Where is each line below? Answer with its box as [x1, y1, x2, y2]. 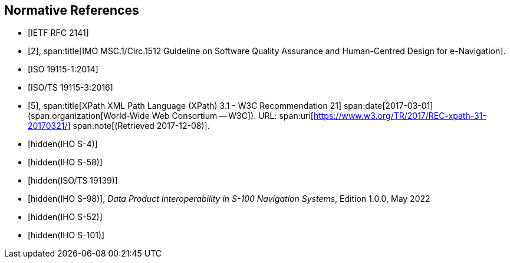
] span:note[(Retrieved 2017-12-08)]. [67, 121, 210, 131]
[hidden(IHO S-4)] [28, 139, 98, 149]
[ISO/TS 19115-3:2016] [28, 82, 113, 93]
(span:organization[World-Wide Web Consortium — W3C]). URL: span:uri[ [28, 111, 314, 121]
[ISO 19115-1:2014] [28, 64, 98, 75]
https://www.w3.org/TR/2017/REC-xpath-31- [313, 111, 486, 121]
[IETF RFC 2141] [28, 28, 89, 38]
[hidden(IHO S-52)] [28, 212, 103, 222]
